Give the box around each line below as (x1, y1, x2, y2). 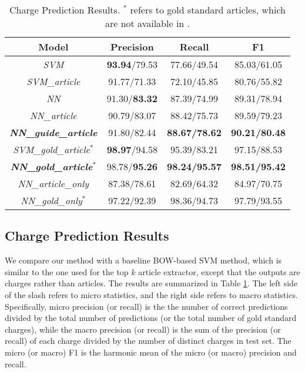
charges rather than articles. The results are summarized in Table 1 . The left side (5, 277, 298, 289)
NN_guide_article (9, 126, 98, 139)
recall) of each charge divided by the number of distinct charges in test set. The (5, 334, 291, 347)
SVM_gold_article (13, 143, 90, 156)
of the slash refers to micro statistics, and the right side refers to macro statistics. (5, 288, 298, 300)
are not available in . (105, 16, 190, 30)
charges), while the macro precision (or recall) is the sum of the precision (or (5, 323, 281, 335)
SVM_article (26, 75, 81, 88)
